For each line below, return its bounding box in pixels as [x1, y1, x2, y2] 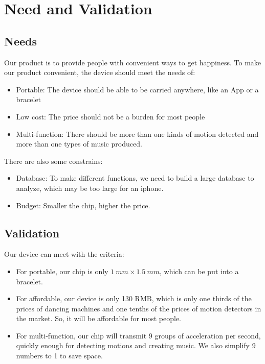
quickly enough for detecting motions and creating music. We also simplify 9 [16, 340, 256, 351]
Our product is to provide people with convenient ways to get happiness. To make [4, 57, 261, 67]
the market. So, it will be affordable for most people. [16, 313, 181, 324]
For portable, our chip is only [16, 265, 108, 276]
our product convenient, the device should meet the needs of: [4, 67, 195, 78]
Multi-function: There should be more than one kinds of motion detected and [16, 128, 259, 139]
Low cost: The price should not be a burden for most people [16, 111, 205, 122]
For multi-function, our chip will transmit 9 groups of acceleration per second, [16, 330, 261, 341]
